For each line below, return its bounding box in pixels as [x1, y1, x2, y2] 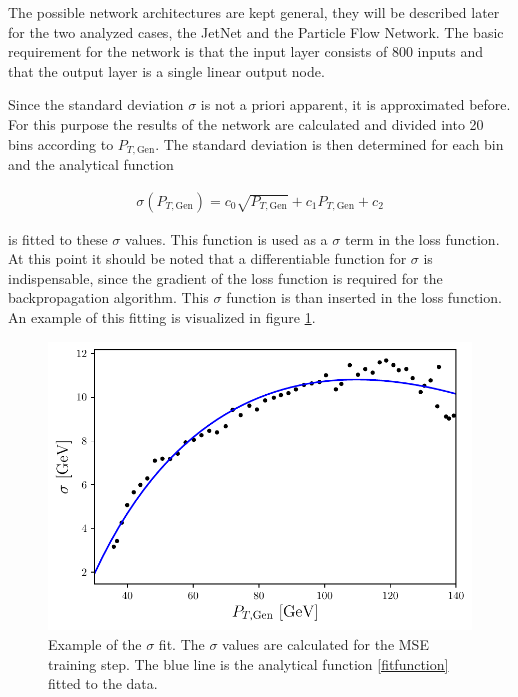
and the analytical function [8, 154, 174, 175]
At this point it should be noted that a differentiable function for [8, 248, 407, 269]
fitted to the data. [48, 673, 158, 694]
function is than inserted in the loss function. [226, 287, 502, 308]
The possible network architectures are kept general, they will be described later [8, 2, 500, 22]
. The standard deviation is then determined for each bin [155, 133, 504, 154]
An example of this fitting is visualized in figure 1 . [8, 307, 316, 328]
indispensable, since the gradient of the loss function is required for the [8, 267, 443, 288]
